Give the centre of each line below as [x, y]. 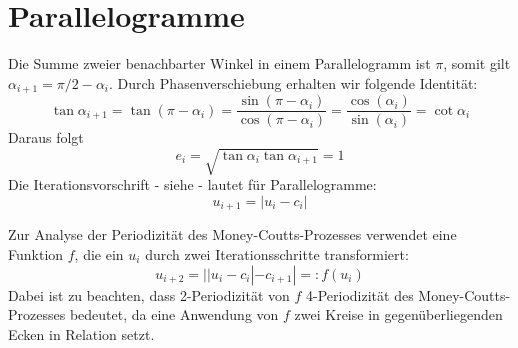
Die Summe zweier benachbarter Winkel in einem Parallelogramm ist [219, 63]
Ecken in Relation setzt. [81, 333]
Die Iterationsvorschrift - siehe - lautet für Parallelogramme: [192, 184]
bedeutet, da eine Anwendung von [174, 314]
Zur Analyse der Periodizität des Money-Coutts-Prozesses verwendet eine [232, 234]
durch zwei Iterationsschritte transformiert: [277, 254]
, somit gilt [477, 63]
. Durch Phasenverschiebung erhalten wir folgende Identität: [293, 82]
